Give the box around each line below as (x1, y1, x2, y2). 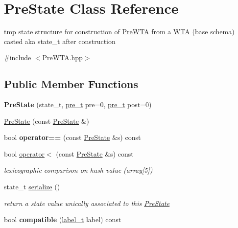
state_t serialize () (4, 182, 60, 192)
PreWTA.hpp (42, 52, 83, 63)
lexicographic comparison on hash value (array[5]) (4, 165, 153, 175)
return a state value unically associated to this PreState (4, 198, 170, 208)
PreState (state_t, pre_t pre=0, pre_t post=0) (4, 99, 152, 110)
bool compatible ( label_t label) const (4, 214, 121, 225)
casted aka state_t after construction (4, 36, 116, 46)
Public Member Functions (4, 76, 138, 91)
